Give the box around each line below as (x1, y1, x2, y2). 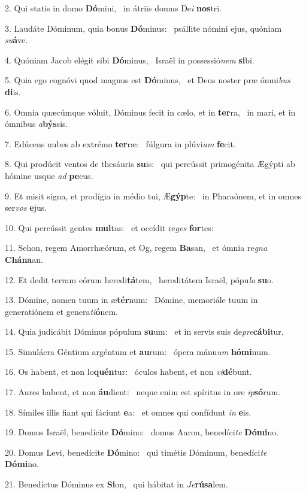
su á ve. (5, 34, 28, 46)
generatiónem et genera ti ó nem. (5, 305, 118, 317)
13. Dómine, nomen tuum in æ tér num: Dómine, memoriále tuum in (5, 293, 258, 306)
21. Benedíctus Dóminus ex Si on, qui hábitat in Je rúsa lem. (5, 478, 228, 490)
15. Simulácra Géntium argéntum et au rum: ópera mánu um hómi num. (5, 345, 271, 357)
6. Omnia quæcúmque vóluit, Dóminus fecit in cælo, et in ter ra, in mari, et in (5, 105, 296, 118)
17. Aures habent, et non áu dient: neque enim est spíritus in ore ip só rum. (5, 386, 280, 398)
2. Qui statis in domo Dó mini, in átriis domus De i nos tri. (5, 2, 222, 14)
